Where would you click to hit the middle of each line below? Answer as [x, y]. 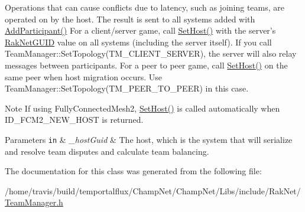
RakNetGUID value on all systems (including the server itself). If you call [138, 42]
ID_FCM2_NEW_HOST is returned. [74, 120]
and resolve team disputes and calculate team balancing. [107, 151]
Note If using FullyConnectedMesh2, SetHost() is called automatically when [142, 108]
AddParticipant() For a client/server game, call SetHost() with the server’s [140, 30]
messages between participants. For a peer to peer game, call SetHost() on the [146, 65]
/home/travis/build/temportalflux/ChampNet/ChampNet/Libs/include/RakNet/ [153, 190]
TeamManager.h [34, 202]
